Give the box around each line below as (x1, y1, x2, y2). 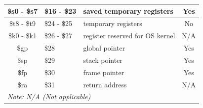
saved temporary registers (83, 5, 173, 16)
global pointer (83, 43, 125, 53)
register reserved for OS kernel (83, 30, 175, 41)
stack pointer (83, 54, 122, 65)
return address (83, 79, 127, 89)
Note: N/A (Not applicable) (7, 91, 91, 102)
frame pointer (83, 67, 124, 77)
